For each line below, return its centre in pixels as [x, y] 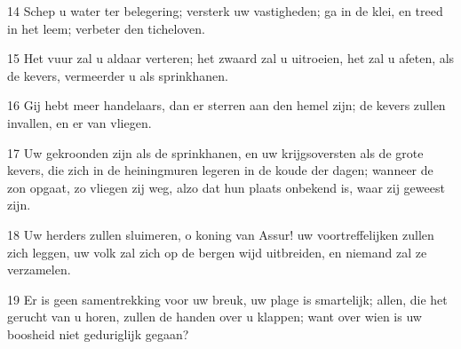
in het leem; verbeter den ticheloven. [106, 28]
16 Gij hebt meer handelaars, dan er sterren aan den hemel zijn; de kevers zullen [227, 105]
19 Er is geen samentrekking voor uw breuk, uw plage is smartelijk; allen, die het [227, 299]
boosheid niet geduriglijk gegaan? [98, 333]
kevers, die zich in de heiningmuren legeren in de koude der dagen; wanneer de [220, 170]
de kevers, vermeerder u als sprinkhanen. [118, 75]
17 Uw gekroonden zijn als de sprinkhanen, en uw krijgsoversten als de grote [215, 152]
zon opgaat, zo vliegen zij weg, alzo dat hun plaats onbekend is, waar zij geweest [226, 187]
